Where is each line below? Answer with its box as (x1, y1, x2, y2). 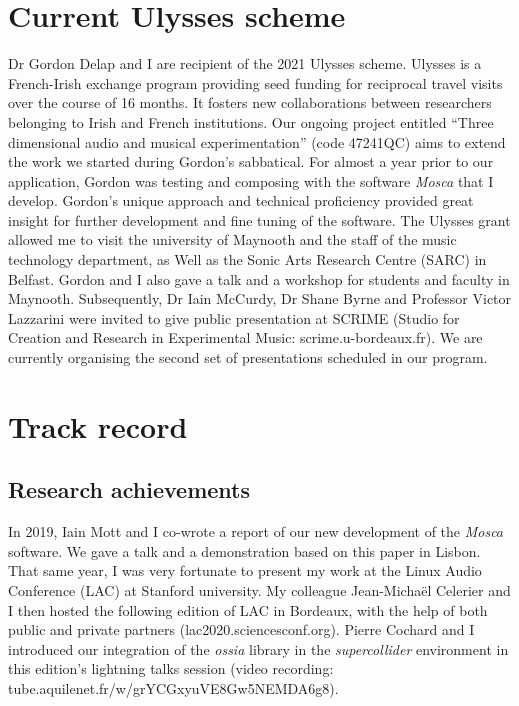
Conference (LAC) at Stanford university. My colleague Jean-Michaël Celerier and (8, 579, 511, 600)
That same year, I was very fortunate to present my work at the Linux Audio (8, 560, 482, 581)
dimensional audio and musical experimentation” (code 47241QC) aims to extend (8, 131, 506, 152)
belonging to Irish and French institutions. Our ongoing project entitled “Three (8, 111, 494, 132)
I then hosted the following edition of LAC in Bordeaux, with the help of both (8, 599, 488, 620)
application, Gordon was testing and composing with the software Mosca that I (8, 170, 494, 191)
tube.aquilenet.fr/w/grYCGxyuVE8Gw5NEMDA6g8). (8, 677, 339, 698)
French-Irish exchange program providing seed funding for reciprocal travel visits (8, 72, 503, 93)
